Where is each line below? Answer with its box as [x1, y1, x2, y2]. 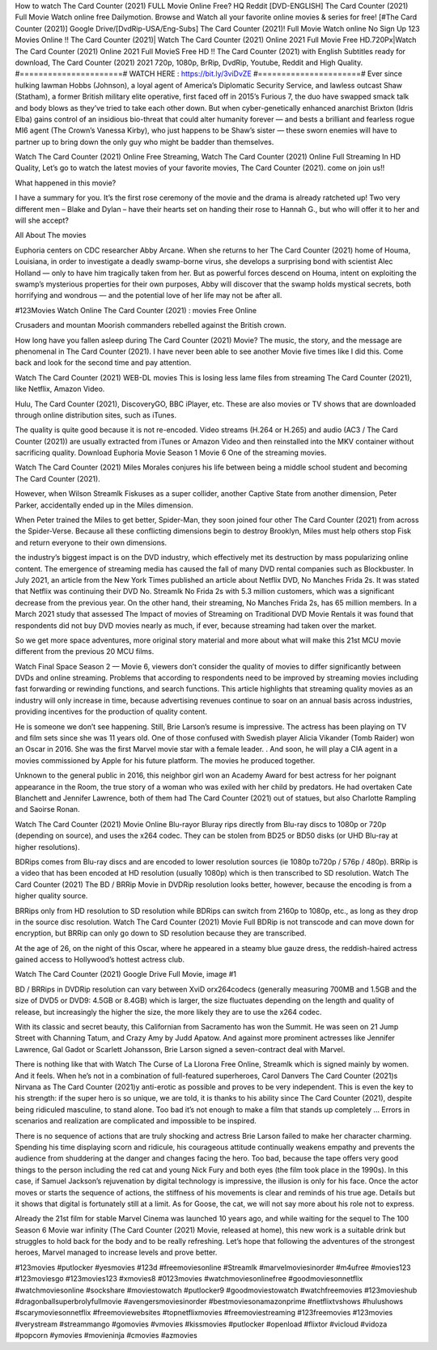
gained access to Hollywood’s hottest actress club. [15, 955, 185, 965]
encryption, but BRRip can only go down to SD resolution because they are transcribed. [15, 928, 307, 938]
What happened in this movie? [15, 178, 117, 188]
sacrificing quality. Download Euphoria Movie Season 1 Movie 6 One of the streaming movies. [15, 448, 327, 457]
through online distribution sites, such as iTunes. [15, 410, 177, 420]
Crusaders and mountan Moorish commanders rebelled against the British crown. [15, 321, 286, 330]
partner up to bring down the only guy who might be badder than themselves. [15, 137, 274, 146]
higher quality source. [15, 891, 88, 901]
